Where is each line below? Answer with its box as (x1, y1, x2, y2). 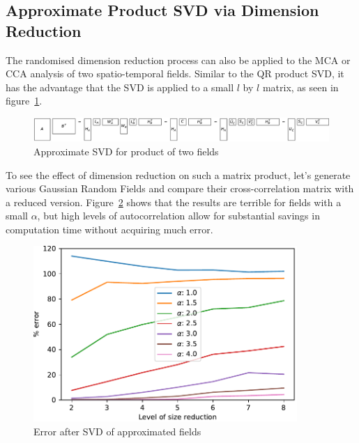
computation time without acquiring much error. (6, 221, 213, 236)
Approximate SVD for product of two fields (33, 143, 219, 158)
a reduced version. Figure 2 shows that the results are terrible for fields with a (6, 194, 342, 209)
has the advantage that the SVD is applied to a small (6, 79, 234, 94)
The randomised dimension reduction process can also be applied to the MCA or (6, 52, 351, 67)
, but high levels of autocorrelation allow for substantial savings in (37, 208, 320, 223)
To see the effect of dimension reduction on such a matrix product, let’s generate (6, 167, 351, 182)
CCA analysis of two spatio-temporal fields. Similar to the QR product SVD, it (6, 66, 344, 81)
